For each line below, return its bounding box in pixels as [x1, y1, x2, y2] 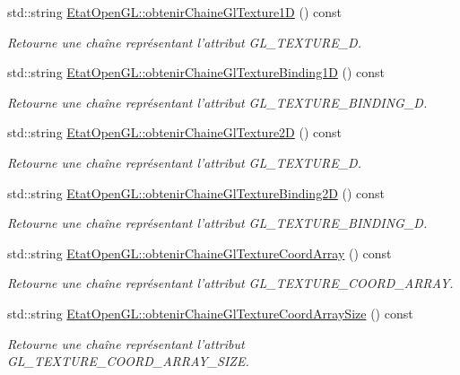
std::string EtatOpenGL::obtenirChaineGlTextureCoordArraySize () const [7, 303, 413, 322]
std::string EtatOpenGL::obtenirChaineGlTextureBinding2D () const [7, 183, 386, 202]
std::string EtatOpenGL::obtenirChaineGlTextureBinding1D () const [7, 63, 386, 82]
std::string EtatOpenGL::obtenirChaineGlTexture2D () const [7, 123, 342, 142]
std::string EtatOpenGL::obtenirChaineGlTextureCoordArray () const [7, 243, 392, 262]
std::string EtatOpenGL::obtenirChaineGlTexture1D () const [7, 3, 342, 21]
